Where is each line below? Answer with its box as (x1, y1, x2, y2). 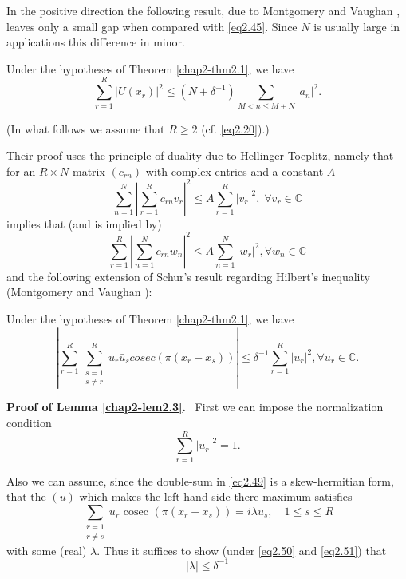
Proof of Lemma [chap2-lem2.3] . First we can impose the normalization (6, 399, 384, 415)
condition (6, 414, 52, 430)
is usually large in (313, 18, 400, 34)
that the (6, 488, 46, 505)
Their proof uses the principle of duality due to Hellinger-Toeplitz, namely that (6, 147, 394, 164)
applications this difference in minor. (6, 34, 185, 50)
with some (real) (6, 541, 87, 558)
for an (6, 162, 36, 179)
